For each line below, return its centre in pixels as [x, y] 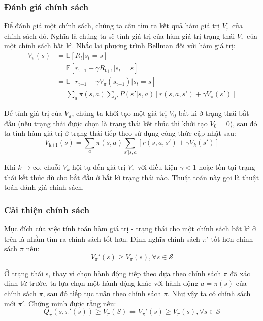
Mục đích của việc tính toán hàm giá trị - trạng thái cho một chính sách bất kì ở [130, 229]
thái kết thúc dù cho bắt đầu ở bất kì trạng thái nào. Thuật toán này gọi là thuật [132, 177]
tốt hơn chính [232, 238]
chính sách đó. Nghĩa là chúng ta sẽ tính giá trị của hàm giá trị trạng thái [120, 35]
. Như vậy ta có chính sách [209, 293]
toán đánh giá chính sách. [44, 187]
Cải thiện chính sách [47, 209]
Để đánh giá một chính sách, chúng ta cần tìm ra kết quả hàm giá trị [112, 26]
